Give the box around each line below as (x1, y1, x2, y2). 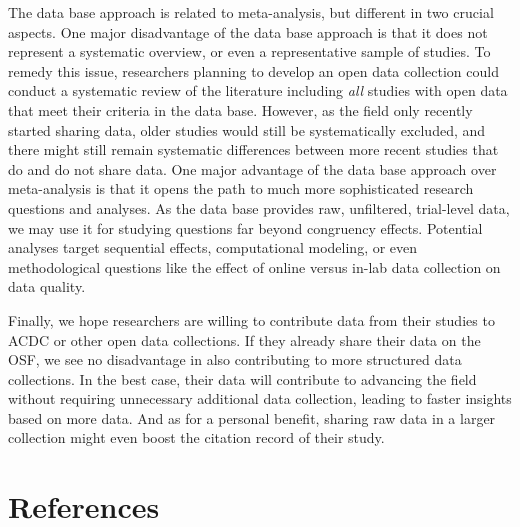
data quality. (8, 276, 86, 297)
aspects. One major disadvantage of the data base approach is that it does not (8, 21, 488, 42)
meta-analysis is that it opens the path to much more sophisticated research (8, 178, 474, 199)
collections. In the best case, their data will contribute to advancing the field (8, 368, 477, 389)
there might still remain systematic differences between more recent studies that (8, 139, 499, 160)
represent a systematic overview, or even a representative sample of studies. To (8, 41, 491, 62)
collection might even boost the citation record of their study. (8, 427, 385, 448)
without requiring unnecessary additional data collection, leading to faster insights (8, 388, 512, 409)
